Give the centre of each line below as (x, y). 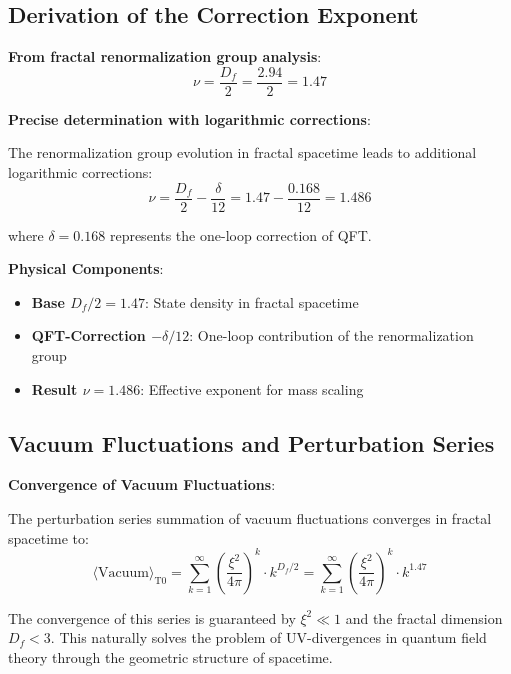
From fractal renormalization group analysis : (165, 56)
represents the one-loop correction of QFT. (240, 234)
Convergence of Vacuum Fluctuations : (142, 484)
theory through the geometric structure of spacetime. (170, 656)
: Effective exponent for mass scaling (252, 388)
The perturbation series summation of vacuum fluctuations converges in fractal (250, 518)
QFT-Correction (88, 335)
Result (54, 388)
